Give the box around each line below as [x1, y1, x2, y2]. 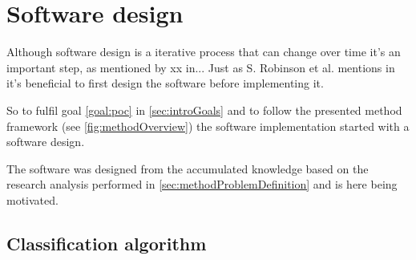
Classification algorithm [6, 230, 207, 255]
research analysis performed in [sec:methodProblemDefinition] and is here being [6, 176, 398, 193]
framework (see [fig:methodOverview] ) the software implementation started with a [6, 117, 410, 134]
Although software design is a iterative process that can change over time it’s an [6, 43, 401, 60]
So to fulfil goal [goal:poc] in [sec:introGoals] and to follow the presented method [6, 101, 402, 118]
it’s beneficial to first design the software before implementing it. [6, 75, 324, 91]
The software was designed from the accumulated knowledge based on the [6, 160, 369, 177]
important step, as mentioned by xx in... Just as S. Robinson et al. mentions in [6, 59, 395, 75]
